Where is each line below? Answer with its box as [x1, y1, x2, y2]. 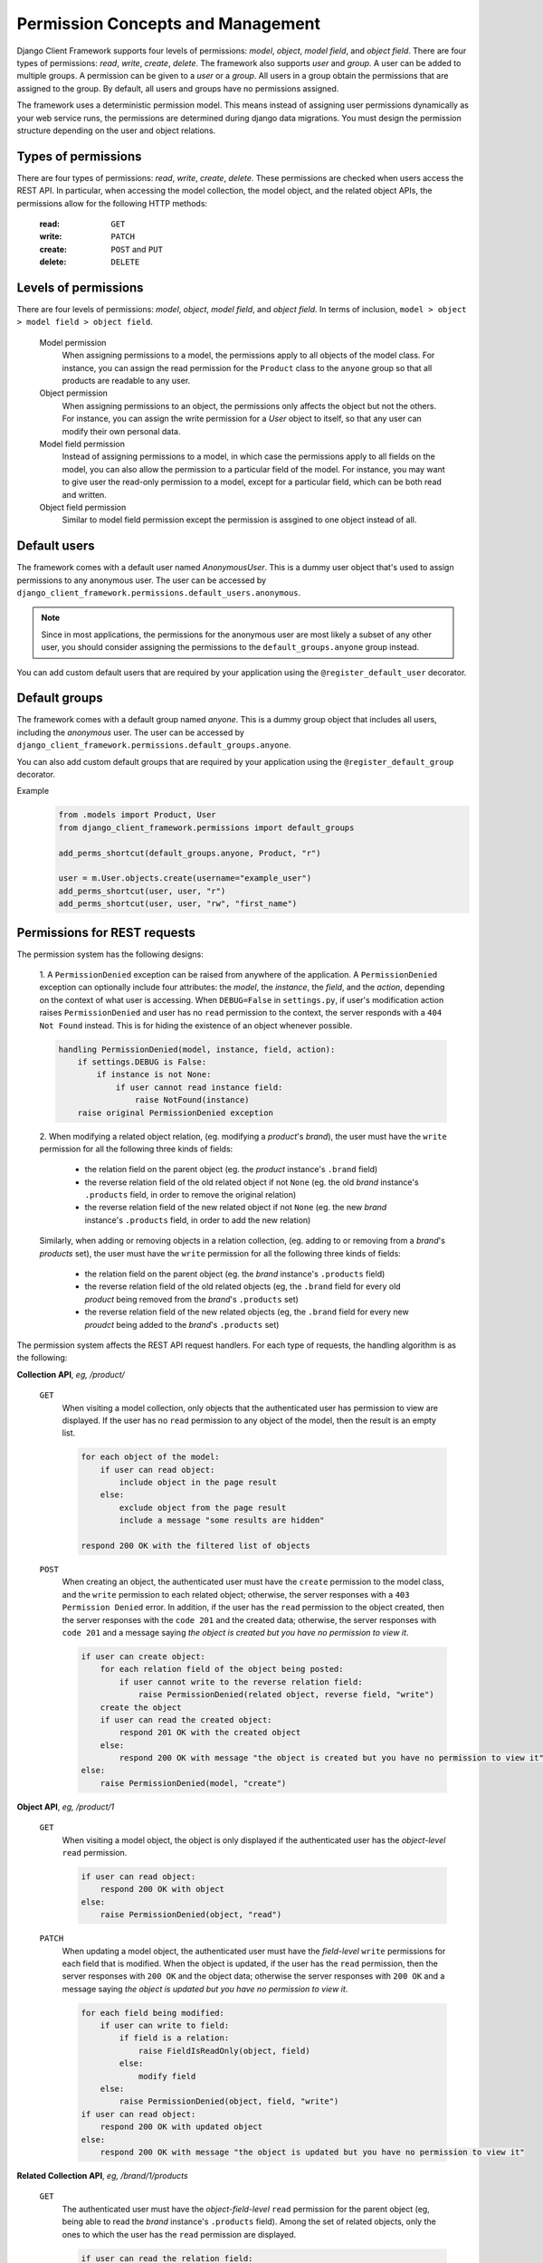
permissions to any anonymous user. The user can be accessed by [16, 575, 267, 586]
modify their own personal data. [62, 425, 181, 436]
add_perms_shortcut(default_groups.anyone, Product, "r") [58, 847, 321, 858]
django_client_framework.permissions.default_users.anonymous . [16, 587, 301, 597]
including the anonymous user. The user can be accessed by [16, 727, 244, 738]
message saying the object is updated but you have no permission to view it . [62, 1983, 348, 1994]
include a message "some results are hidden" [119, 1515, 325, 1525]
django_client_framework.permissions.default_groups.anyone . [16, 740, 291, 750]
